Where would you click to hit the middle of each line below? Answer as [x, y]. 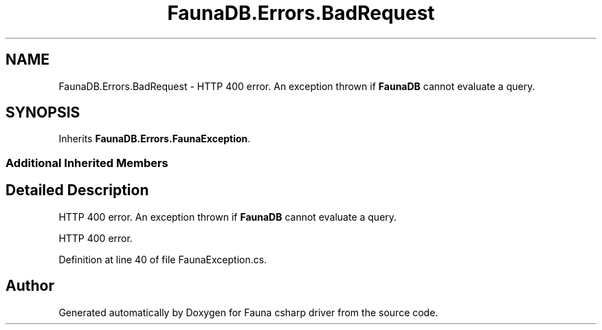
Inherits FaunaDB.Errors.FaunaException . [155, 139]
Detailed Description [77, 190]
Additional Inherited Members [87, 163]
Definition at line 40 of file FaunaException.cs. [163, 259]
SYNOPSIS [43, 113]
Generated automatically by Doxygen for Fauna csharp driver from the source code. [248, 312]
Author [30, 286]
